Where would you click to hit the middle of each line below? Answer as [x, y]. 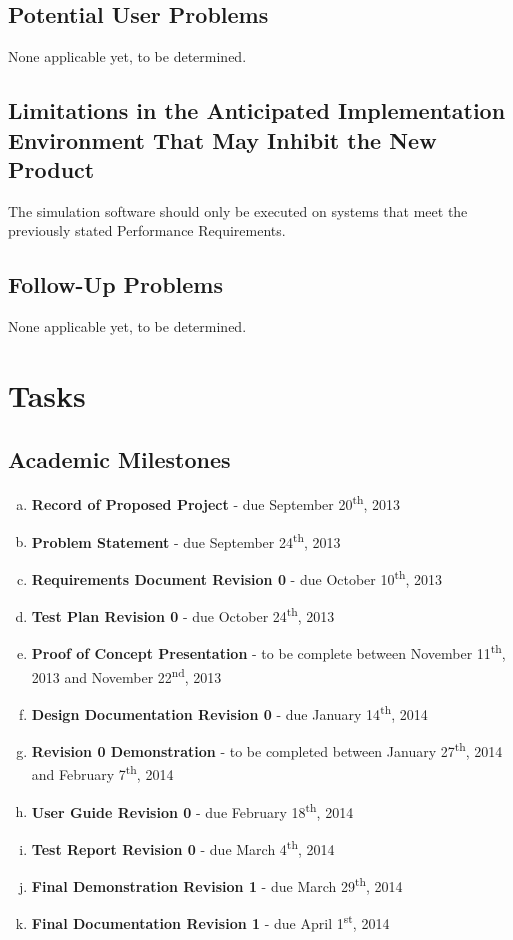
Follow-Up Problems [115, 284]
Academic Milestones [119, 458]
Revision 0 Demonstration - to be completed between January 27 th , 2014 [267, 749]
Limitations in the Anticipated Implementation [257, 110]
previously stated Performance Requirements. [147, 230]
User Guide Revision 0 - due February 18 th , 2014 [192, 810]
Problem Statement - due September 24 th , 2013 [186, 540]
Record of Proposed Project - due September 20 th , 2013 [216, 502]
